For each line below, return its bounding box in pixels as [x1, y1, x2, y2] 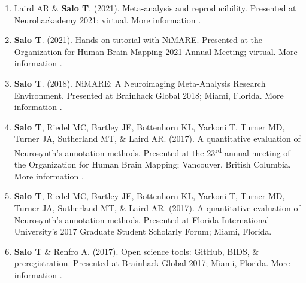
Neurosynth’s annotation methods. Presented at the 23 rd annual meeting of [14, 144, 290, 159]
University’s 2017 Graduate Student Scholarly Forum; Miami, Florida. [14, 225, 272, 238]
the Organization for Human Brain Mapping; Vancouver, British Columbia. [14, 158, 291, 171]
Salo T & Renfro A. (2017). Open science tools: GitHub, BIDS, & [14, 245, 259, 257]
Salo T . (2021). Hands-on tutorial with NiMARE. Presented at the [14, 34, 262, 46]
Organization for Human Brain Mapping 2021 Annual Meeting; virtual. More [14, 45, 298, 57]
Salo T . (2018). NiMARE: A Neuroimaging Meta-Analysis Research [14, 77, 266, 89]
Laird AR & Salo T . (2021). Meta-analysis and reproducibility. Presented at [14, 2, 296, 14]
